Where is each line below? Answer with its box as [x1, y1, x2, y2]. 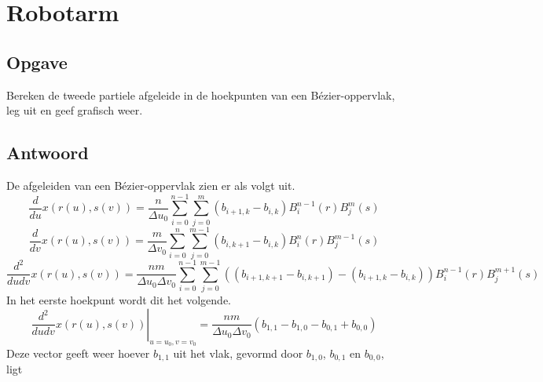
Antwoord [6, 140, 89, 165]
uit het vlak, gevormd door [173, 344, 303, 361]
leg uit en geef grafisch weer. [6, 102, 143, 118]
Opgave [6, 49, 68, 74]
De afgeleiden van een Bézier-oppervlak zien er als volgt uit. [6, 176, 295, 193]
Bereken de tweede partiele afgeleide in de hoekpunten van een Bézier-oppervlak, [6, 86, 395, 103]
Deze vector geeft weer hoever [6, 344, 150, 361]
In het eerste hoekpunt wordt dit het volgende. [6, 292, 231, 308]
